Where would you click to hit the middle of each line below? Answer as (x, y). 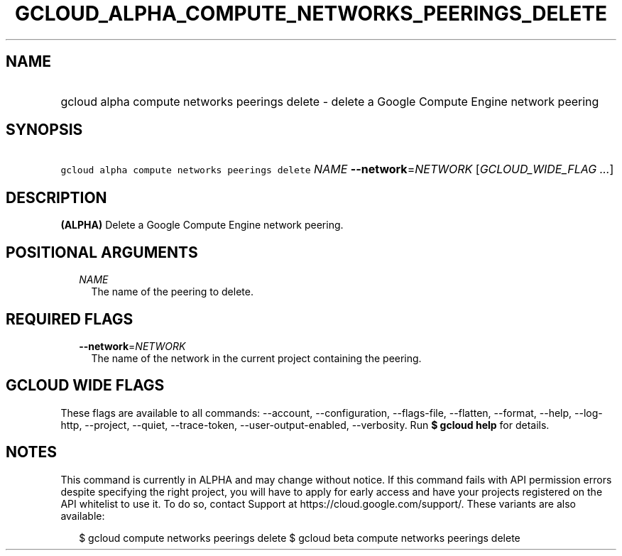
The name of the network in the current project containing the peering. (256, 358)
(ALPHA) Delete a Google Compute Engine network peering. (202, 225)
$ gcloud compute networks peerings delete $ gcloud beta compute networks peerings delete (300, 538)
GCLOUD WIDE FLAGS (85, 386)
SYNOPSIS (44, 130)
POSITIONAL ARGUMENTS (102, 252)
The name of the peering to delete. (172, 292)
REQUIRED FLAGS (70, 319)
